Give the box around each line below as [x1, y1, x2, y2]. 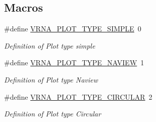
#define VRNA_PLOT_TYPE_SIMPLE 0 [4, 23, 141, 34]
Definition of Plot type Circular [4, 108, 101, 119]
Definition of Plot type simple [4, 40, 95, 51]
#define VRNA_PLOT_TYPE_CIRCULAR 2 [4, 91, 152, 102]
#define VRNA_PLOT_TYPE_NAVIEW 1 [4, 57, 144, 68]
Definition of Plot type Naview [4, 74, 98, 85]
